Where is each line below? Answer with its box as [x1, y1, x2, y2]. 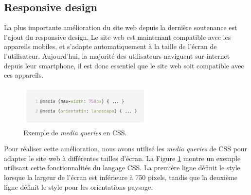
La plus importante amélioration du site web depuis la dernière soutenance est [4, 22, 237, 32]
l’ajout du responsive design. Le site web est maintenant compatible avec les [4, 32, 231, 42]
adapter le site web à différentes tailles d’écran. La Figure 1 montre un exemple [4, 153, 241, 163]
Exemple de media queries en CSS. [23, 127, 127, 137]
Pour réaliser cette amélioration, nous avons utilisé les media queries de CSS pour [4, 144, 248, 154]
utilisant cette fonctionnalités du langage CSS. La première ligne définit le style [4, 162, 240, 173]
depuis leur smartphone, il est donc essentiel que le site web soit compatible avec [4, 60, 244, 70]
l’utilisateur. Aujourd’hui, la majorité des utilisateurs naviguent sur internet [4, 50, 230, 61]
